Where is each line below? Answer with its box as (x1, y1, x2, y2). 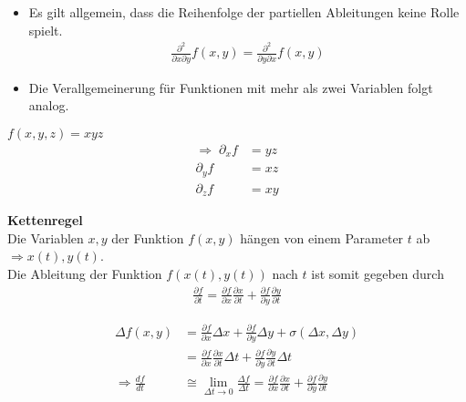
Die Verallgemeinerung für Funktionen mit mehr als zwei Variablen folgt (28, 77, 433, 97)
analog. (28, 96, 69, 115)
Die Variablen (7, 228, 84, 247)
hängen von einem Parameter (240, 228, 404, 247)
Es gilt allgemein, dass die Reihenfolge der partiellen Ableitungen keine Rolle (28, 3, 460, 21)
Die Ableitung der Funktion (7, 264, 162, 283)
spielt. (28, 20, 63, 39)
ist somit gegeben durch (311, 264, 444, 283)
